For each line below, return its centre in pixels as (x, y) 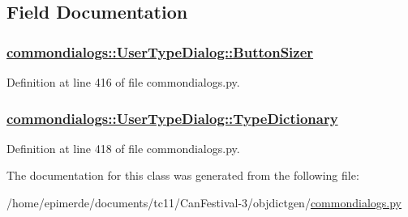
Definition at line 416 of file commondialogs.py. (123, 82)
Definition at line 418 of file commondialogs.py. (123, 148)
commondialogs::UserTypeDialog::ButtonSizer (160, 51)
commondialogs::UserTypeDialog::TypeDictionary (172, 118)
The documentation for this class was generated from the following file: (183, 175)
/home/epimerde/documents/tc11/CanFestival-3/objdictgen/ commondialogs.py (204, 202)
